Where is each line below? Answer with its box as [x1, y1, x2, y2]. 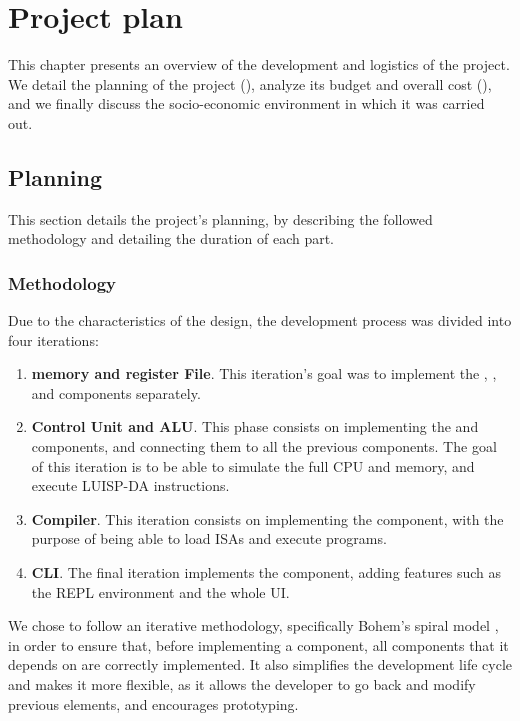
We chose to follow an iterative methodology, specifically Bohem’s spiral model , [8, 615, 499, 636]
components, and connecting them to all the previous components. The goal [31, 436, 497, 457]
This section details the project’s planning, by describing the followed [8, 208, 433, 229]
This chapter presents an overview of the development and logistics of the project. [8, 54, 510, 75]
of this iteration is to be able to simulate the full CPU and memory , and [31, 455, 475, 476]
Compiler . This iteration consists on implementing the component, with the [31, 508, 504, 529]
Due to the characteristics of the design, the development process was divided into [8, 310, 512, 331]
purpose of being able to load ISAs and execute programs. [31, 528, 387, 549]
